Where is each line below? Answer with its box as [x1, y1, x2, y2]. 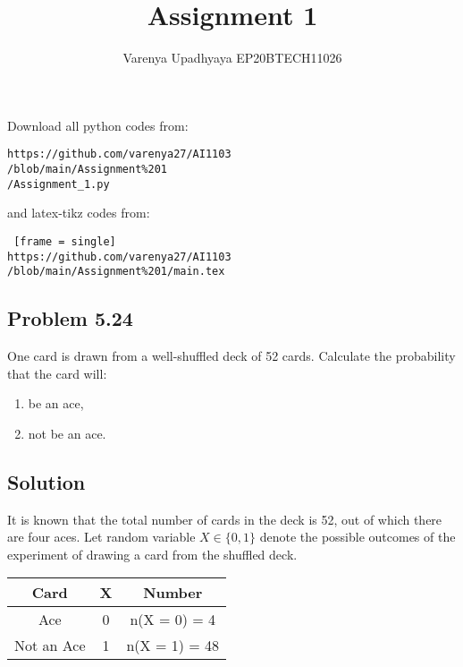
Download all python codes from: [7, 115, 189, 134]
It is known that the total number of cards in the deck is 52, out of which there [7, 509, 442, 528]
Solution [7, 467, 86, 495]
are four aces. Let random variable [7, 527, 196, 546]
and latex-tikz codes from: [7, 203, 150, 222]
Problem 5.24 [7, 304, 133, 332]
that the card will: [7, 363, 107, 382]
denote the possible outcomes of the [259, 527, 456, 546]
